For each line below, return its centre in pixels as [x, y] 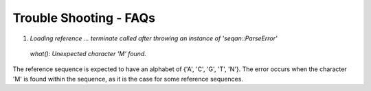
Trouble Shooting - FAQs [84, 18]
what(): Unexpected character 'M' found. [88, 53]
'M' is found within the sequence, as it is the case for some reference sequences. [128, 79]
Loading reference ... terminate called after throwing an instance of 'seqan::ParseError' [154, 38]
